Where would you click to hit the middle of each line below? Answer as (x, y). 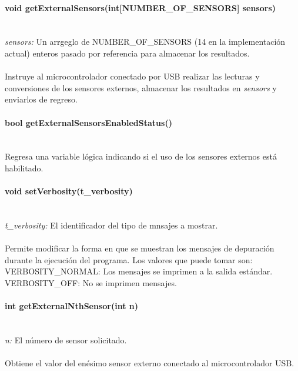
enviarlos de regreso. (41, 99)
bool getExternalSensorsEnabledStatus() (88, 122)
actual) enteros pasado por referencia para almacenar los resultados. (127, 53)
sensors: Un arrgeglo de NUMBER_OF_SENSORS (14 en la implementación (145, 42)
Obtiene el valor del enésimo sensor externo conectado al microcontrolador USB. (150, 363)
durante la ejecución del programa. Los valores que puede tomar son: (129, 259)
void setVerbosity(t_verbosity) (69, 191)
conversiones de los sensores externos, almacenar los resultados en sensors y (141, 87)
